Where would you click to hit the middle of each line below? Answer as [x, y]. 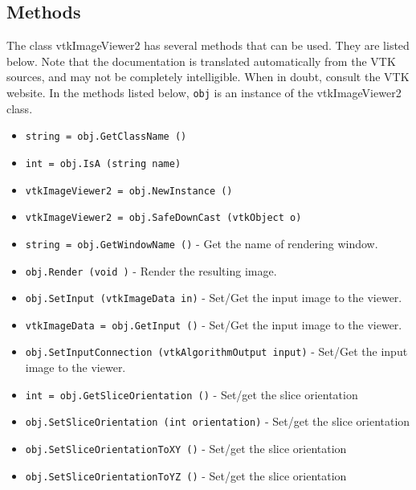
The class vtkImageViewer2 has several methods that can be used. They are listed [208, 45]
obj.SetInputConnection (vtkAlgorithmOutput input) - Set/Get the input [216, 351]
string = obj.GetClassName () [106, 137]
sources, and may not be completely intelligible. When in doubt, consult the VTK [208, 77]
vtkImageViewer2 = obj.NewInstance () [129, 191]
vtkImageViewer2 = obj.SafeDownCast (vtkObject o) [163, 218]
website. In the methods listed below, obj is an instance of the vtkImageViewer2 [204, 92]
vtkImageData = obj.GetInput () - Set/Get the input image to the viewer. [214, 324]
